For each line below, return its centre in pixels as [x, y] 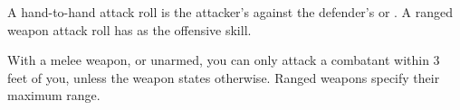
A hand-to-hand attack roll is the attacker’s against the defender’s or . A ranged [230, 12]
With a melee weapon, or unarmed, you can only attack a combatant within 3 [224, 60]
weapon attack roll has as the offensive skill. [129, 29]
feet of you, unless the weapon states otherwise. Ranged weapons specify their [224, 77]
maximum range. [54, 95]
